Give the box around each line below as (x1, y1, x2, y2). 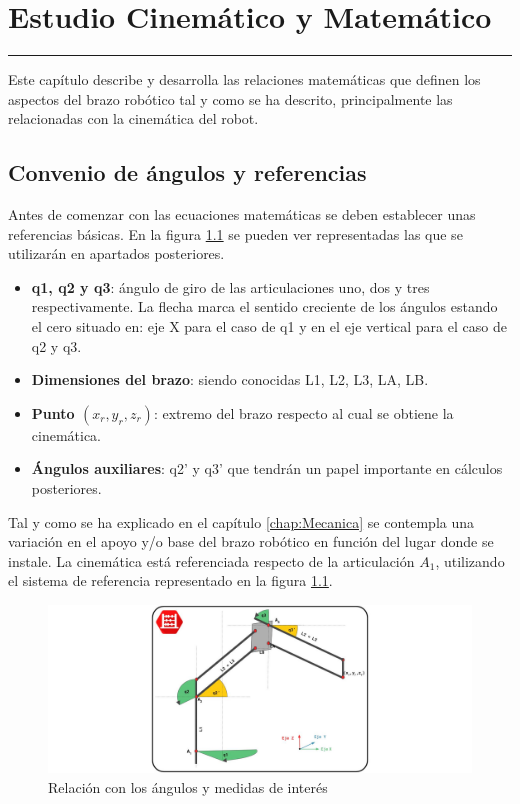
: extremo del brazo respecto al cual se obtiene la (153, 402, 454, 423)
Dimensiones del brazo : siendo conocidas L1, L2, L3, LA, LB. (31, 369, 429, 390)
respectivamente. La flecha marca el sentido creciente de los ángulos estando (31, 296, 498, 317)
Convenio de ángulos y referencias (8, 157, 367, 188)
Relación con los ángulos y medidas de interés (48, 776, 328, 797)
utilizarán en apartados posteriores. (8, 243, 225, 264)
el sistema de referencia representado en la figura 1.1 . (8, 570, 333, 591)
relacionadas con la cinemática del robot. (8, 108, 259, 129)
